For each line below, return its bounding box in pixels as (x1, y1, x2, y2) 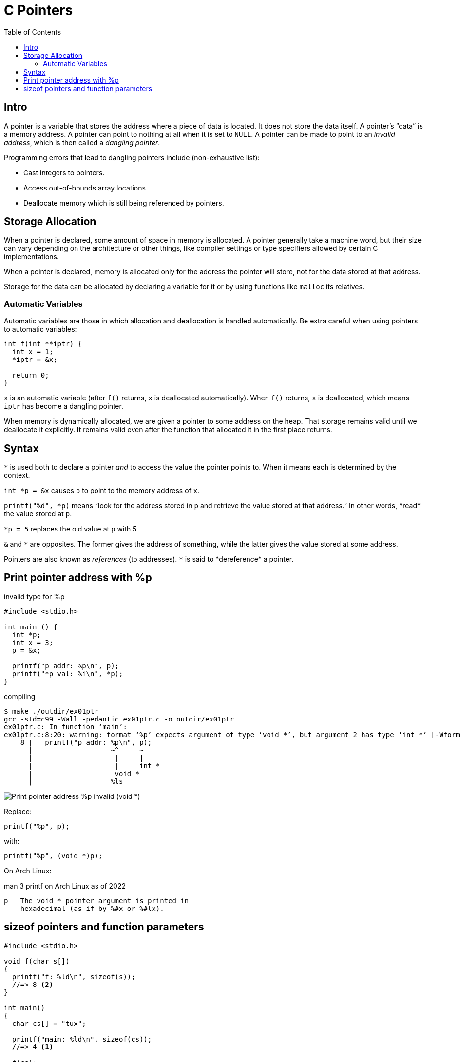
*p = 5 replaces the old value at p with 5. (4, 525, 139, 533)
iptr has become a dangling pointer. (4, 402, 123, 411)
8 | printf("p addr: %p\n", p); (20, 738, 152, 746)
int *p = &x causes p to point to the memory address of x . (4, 486, 200, 495)
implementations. (4, 252, 59, 261)
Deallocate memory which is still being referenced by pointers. (23, 198, 224, 207)
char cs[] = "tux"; (12, 1019, 86, 1027)
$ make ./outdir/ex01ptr (4, 707, 98, 715)
